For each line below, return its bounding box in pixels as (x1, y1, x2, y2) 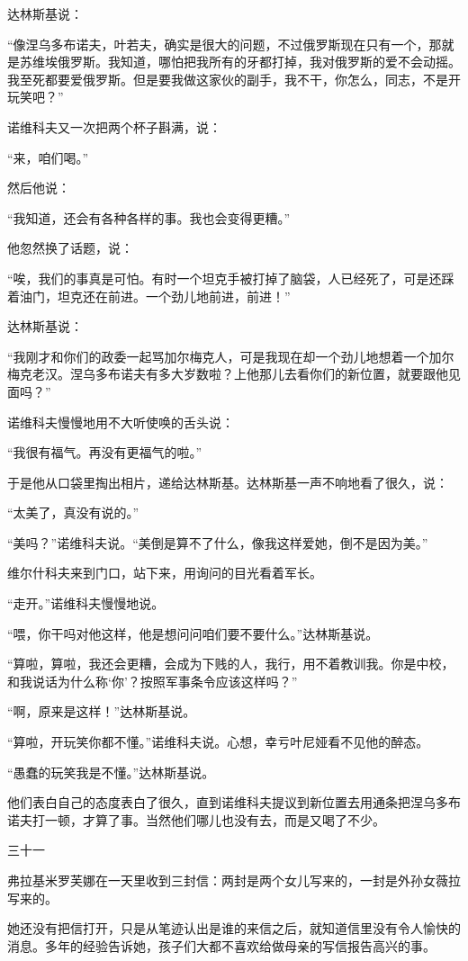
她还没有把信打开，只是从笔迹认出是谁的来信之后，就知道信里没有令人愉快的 (7, 919, 461, 938)
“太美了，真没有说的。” (7, 503, 139, 522)
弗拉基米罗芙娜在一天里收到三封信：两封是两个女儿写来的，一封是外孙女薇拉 (7, 871, 461, 889)
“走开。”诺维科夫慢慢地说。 (7, 594, 165, 613)
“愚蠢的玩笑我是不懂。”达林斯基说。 (7, 762, 215, 781)
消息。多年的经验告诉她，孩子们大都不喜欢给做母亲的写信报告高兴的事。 (7, 936, 436, 955)
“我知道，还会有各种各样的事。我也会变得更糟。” (7, 208, 291, 227)
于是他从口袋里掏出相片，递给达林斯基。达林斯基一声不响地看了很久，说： (7, 472, 448, 491)
